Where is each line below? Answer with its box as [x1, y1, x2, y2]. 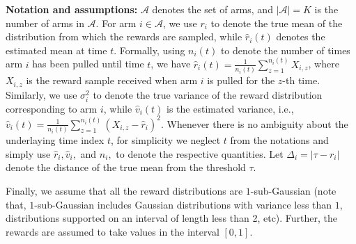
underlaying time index [6, 133, 105, 147]
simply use [6, 146, 51, 161]
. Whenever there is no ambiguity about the [160, 116, 348, 131]
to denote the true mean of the [210, 15, 343, 30]
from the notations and [230, 133, 329, 147]
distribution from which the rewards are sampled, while [6, 29, 242, 44]
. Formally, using [114, 42, 185, 57]
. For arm [95, 15, 137, 30]
